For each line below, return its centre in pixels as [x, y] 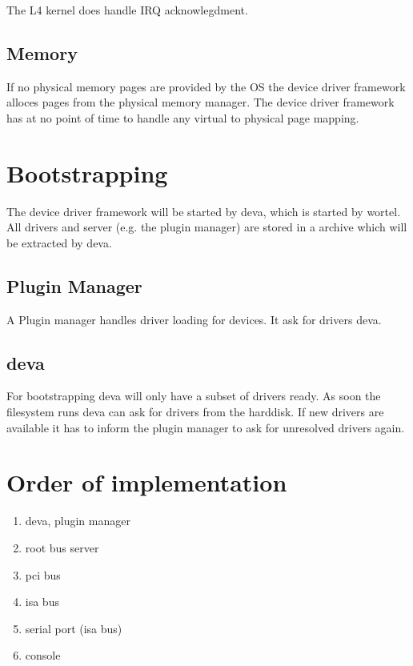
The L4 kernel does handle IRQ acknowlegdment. [127, 10]
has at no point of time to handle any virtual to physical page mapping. [183, 117]
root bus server [62, 547]
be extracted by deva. [59, 242]
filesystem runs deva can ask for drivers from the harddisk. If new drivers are [195, 412]
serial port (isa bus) [74, 628]
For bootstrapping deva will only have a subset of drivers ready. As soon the [194, 396]
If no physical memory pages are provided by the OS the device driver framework [206, 86]
